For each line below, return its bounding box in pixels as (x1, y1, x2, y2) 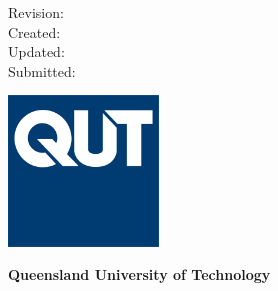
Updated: (8, 41, 65, 62)
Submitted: (8, 60, 76, 81)
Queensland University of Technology (8, 264, 271, 285)
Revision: (8, 2, 64, 22)
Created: (8, 21, 61, 42)
